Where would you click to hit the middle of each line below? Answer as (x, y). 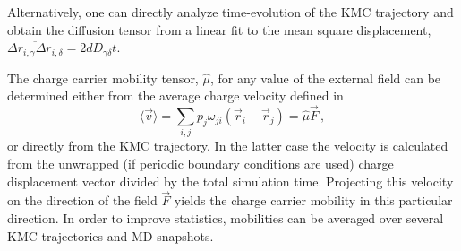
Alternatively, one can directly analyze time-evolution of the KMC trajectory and (230, 12)
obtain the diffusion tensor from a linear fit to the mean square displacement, (219, 29)
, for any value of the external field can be (325, 78)
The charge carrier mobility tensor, (103, 78)
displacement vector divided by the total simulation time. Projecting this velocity (230, 181)
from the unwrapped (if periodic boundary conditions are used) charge (201, 163)
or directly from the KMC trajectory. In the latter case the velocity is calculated (228, 146)
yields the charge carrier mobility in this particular (313, 200)
